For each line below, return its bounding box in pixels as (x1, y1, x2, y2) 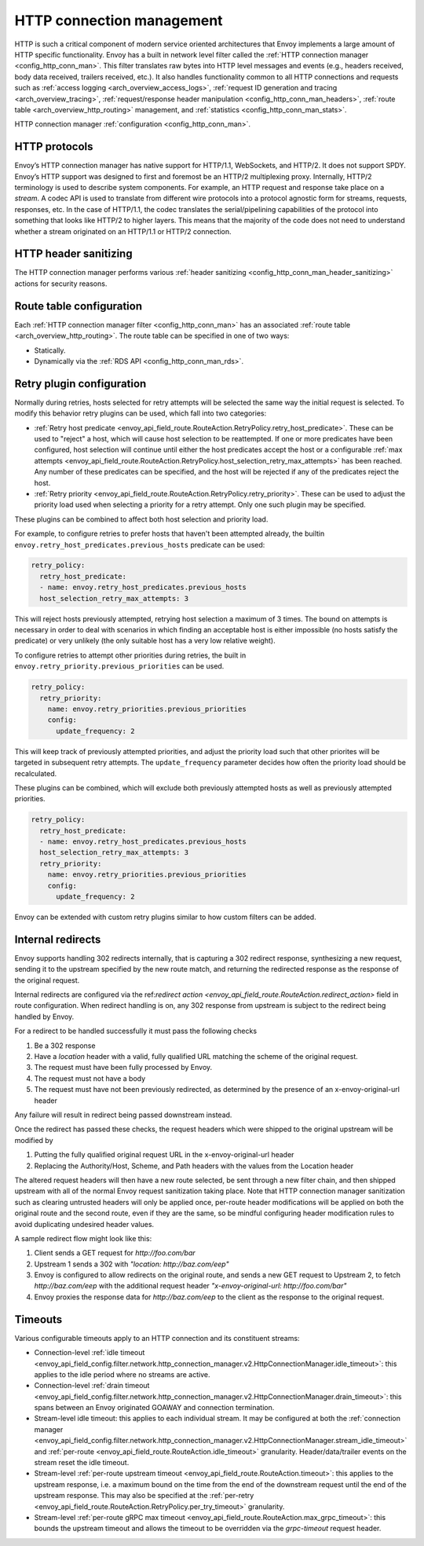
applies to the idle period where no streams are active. (34, 1369, 210, 1379)
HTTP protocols (14, 140, 93, 153)
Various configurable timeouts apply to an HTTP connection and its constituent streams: (14, 1333, 300, 1343)
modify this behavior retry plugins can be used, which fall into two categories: (14, 408, 267, 418)
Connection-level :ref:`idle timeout (34, 1348, 145, 1357)
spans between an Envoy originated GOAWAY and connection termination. (34, 1403, 275, 1412)
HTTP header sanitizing (14, 247, 133, 261)
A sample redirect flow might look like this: (14, 1233, 152, 1243)
